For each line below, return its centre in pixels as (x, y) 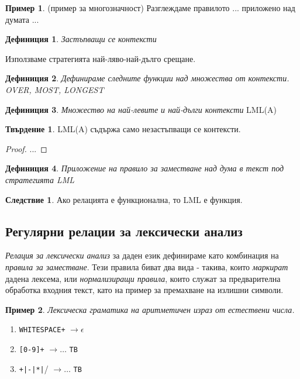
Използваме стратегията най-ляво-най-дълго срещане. (101, 58)
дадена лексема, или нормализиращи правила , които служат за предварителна (143, 278)
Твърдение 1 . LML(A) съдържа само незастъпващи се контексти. (123, 129)
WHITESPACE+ (42, 330)
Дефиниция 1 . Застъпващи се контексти (81, 39)
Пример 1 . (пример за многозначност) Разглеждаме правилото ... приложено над (150, 8)
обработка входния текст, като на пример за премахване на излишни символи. (144, 290)
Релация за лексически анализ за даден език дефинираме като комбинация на (142, 255)
